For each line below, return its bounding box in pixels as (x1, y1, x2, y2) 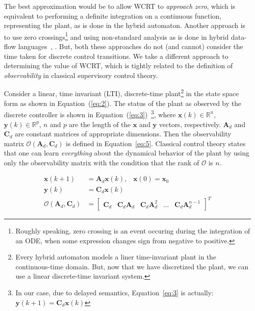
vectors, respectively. (159, 119, 221, 129)
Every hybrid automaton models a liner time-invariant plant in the (15, 252, 216, 262)
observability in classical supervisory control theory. (4, 70, 158, 80)
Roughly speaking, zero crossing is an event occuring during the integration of (15, 226, 250, 236)
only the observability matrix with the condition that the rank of (4, 157, 200, 167)
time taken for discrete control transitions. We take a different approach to (4, 51, 229, 61)
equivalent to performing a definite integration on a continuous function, (4, 10, 222, 21)
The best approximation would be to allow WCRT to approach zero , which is (4, 1, 235, 11)
